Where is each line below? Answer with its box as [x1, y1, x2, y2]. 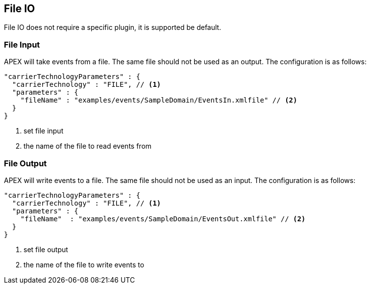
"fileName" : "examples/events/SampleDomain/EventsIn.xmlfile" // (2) [20, 96, 297, 105]
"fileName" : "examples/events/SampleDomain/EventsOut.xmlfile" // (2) [20, 214, 306, 223]
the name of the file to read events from [24, 142, 152, 151]
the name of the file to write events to [24, 260, 145, 269]
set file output [24, 245, 68, 254]
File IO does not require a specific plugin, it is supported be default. [4, 23, 222, 32]
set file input [24, 127, 64, 135]
